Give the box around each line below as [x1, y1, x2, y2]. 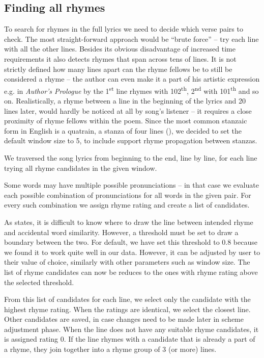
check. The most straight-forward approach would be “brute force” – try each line [4, 33, 259, 44]
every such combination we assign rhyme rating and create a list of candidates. [4, 199, 250, 210]
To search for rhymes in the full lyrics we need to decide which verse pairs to [4, 23, 243, 34]
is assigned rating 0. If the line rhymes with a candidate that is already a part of [4, 334, 255, 344]
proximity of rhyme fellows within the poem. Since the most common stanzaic [4, 115, 247, 126]
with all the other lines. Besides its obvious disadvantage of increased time [4, 43, 236, 54]
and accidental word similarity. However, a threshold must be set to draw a [4, 226, 239, 237]
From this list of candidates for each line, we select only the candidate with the [4, 294, 251, 304]
